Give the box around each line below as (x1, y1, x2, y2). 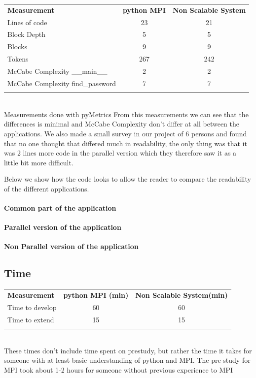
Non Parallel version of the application (4, 241, 139, 252)
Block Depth (7, 29, 45, 39)
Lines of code (7, 17, 47, 27)
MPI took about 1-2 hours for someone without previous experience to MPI (4, 364, 233, 375)
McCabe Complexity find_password (7, 78, 116, 88)
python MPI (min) (63, 290, 129, 300)
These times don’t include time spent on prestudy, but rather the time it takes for (4, 345, 252, 355)
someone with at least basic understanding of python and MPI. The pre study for (4, 355, 251, 365)
